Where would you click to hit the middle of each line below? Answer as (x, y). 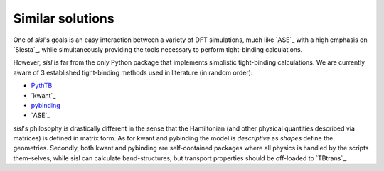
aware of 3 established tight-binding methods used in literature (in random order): (133, 72)
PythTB (42, 86)
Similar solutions (64, 18)
